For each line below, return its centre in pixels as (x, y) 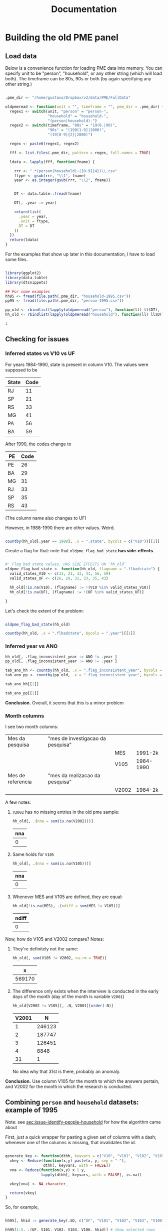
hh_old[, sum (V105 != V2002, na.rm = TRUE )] (59, 958)
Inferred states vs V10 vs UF (40, 353)
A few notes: (18, 802)
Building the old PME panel (62, 37)
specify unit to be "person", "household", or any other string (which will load (84, 73)
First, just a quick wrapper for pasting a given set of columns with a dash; (81, 1137)
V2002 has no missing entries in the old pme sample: (66, 812)
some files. (16, 259)
